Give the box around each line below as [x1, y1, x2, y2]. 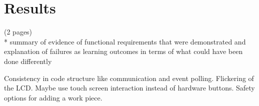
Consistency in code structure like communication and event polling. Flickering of [4, 72, 254, 83]
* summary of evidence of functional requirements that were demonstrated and [4, 36, 246, 46]
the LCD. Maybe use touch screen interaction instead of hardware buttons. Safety [4, 82, 255, 93]
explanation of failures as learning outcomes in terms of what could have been [4, 46, 243, 56]
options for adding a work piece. [4, 92, 102, 102]
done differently [4, 55, 52, 66]
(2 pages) [4, 26, 32, 37]
